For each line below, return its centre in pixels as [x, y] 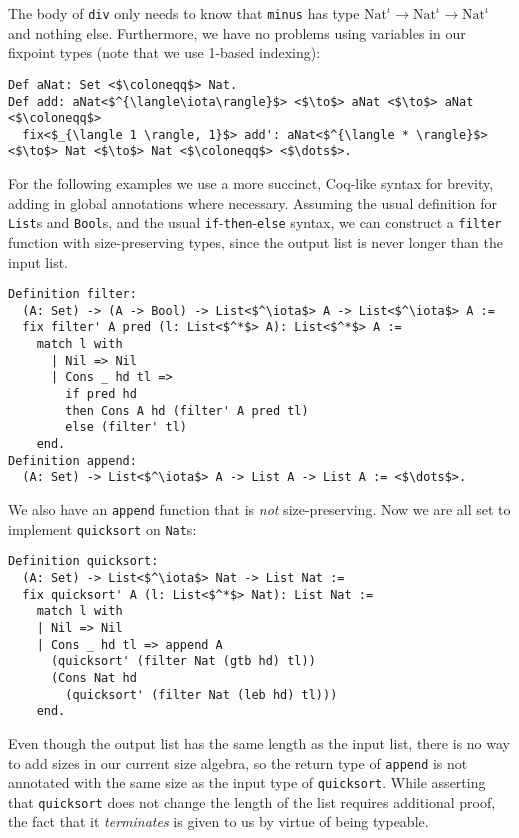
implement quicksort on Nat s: [102, 528]
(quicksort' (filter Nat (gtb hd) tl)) [183, 661]
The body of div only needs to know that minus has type [184, 13]
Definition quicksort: [83, 561]
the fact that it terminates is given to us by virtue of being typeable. [218, 821]
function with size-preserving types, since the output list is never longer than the [255, 241]
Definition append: [72, 460]
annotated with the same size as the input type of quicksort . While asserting [247, 782]
